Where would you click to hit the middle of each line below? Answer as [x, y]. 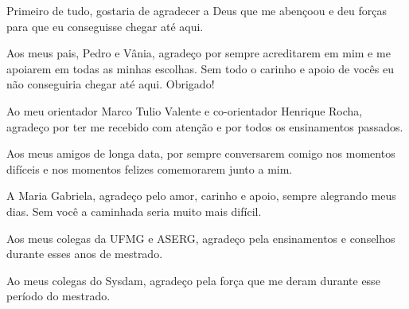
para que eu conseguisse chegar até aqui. [105, 26]
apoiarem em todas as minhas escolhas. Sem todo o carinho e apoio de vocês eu [200, 68]
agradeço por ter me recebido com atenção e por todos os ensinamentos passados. [205, 126]
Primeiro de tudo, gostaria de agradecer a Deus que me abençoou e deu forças [197, 10]
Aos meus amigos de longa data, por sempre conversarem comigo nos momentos [201, 153]
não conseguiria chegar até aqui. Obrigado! [111, 84]
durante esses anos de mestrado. [85, 254]
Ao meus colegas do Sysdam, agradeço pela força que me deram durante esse [193, 280]
